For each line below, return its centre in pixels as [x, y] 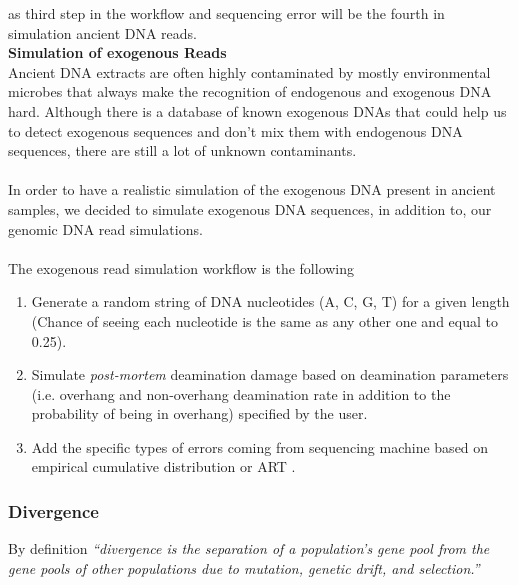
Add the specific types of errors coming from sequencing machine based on [260, 446]
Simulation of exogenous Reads [117, 52]
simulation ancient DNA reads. [102, 32]
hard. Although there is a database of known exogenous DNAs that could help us [257, 110]
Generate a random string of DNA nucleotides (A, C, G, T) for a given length [270, 301]
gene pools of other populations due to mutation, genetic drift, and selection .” [244, 567]
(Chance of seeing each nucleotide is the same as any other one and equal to [264, 320]
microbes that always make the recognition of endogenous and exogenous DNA [250, 91]
